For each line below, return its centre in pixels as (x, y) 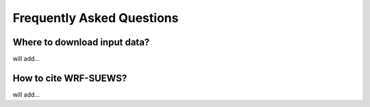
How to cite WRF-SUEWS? (70, 78)
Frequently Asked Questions (96, 18)
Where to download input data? (81, 42)
